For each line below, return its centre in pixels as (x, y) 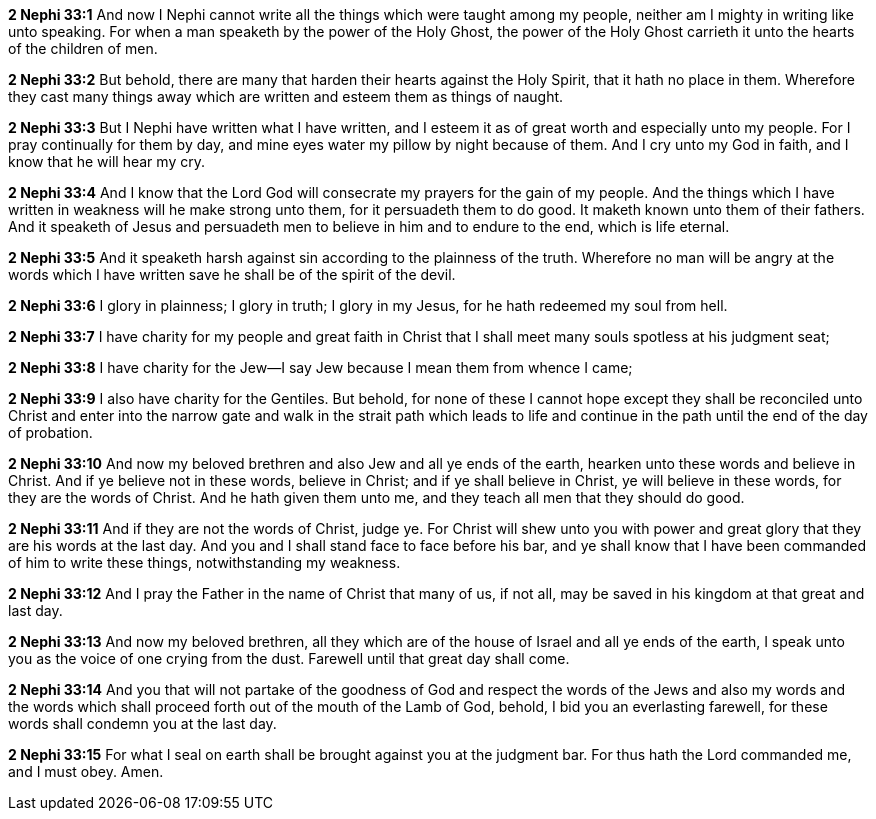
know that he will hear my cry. (106, 161)
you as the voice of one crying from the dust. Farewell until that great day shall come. (289, 658)
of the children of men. (83, 48)
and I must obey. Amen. (86, 771)
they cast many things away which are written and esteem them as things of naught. (286, 96)
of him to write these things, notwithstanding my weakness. (204, 562)
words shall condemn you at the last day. (142, 723)
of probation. (50, 432)
